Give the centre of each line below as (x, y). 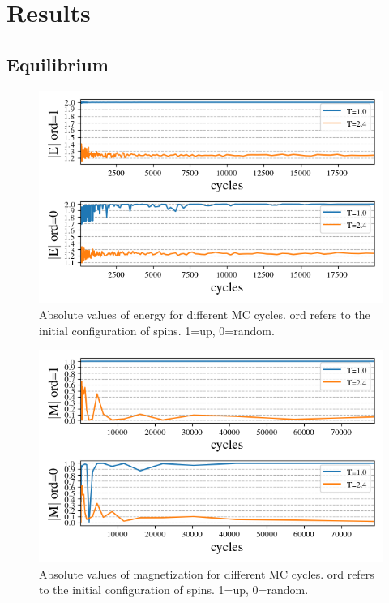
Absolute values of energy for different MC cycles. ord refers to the (205, 314)
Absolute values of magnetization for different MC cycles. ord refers (207, 573)
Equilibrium (58, 64)
